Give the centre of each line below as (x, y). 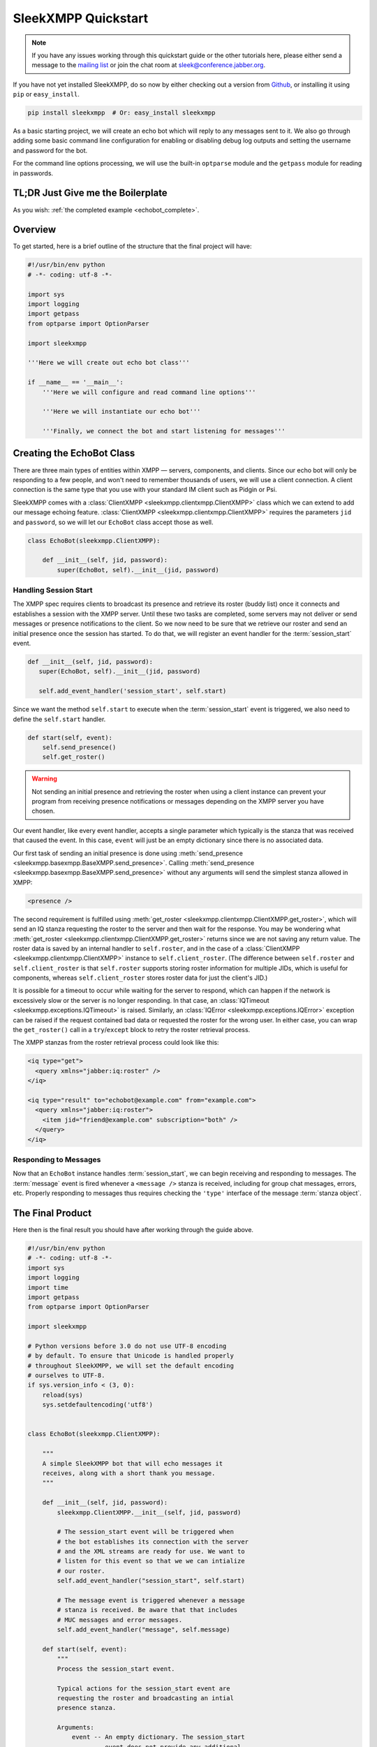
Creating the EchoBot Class (74, 453)
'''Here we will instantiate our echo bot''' (121, 412)
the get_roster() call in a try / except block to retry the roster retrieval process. (132, 1030)
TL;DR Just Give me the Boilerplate (90, 193)
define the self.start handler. (59, 719)
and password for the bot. (50, 150)
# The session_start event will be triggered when (145, 1532)
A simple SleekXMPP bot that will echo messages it (133, 1463)
